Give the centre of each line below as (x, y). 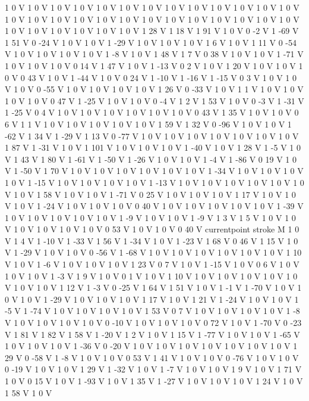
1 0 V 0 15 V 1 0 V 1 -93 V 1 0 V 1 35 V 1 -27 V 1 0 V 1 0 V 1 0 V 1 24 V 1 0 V (154, 381)
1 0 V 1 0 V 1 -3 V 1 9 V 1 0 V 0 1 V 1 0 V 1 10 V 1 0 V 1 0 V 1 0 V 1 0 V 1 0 (151, 276)
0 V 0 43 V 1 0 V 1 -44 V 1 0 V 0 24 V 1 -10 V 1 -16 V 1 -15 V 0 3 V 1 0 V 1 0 (151, 77)
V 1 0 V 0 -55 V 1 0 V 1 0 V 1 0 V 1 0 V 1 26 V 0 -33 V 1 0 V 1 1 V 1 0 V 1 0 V (154, 89)
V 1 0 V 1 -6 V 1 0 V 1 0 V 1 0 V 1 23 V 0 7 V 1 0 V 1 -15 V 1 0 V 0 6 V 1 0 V (152, 264)
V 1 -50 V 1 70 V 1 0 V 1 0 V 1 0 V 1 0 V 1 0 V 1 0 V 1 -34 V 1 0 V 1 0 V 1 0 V (154, 171)
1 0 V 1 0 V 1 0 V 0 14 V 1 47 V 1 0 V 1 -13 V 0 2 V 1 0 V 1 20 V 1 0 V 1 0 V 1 (154, 65)
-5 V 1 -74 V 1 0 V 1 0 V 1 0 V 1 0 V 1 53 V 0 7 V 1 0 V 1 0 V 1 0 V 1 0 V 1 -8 (152, 311)
